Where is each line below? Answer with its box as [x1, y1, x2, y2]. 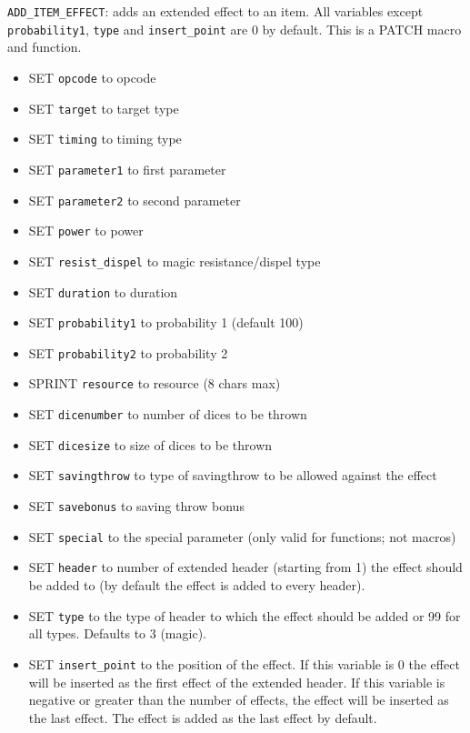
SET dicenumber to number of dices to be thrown [28, 405, 307, 424]
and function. [7, 37, 82, 56]
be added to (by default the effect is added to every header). [28, 576, 365, 595]
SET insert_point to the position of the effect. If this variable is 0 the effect [28, 654, 460, 673]
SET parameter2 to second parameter [28, 190, 241, 209]
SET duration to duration [28, 282, 178, 301]
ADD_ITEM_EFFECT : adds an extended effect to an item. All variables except [7, 2, 424, 20]
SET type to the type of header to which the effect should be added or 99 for [28, 606, 461, 625]
